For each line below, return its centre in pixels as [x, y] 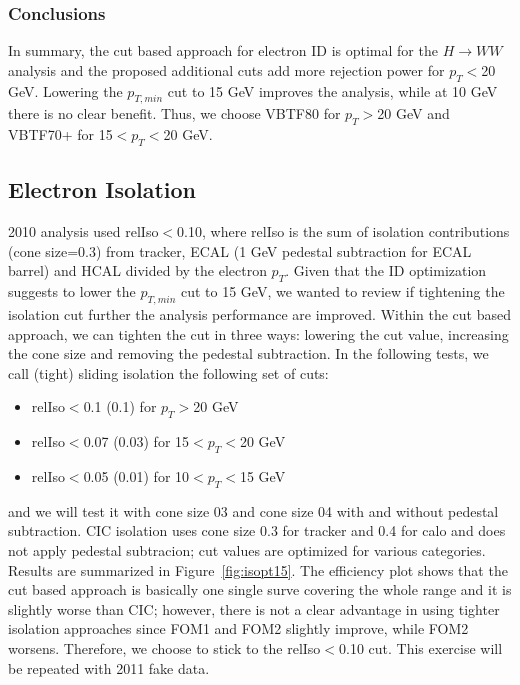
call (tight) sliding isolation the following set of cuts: [168, 372]
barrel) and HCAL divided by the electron [137, 270]
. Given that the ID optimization [386, 270]
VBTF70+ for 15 [60, 134]
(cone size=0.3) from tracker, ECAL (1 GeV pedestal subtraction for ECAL [240, 250]
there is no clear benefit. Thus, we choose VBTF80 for [174, 113]
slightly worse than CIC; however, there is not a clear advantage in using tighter [254, 608]
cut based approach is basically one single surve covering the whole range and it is [260, 589]
